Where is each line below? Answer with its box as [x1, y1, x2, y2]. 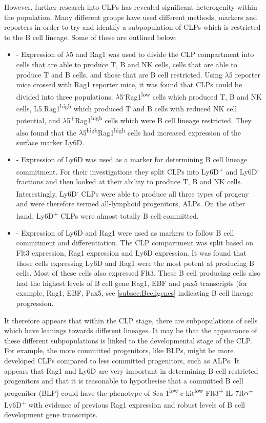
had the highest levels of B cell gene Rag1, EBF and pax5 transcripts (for [16, 277, 248, 288]
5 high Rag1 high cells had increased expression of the [83, 125, 241, 138]
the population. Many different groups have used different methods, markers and [4, 11, 257, 22]
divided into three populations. [16, 91, 113, 102]
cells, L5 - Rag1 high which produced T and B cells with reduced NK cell [16, 102, 237, 113]
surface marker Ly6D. [16, 137, 85, 147]
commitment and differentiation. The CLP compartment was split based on [16, 237, 254, 248]
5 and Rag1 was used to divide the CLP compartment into [70, 49, 254, 60]
